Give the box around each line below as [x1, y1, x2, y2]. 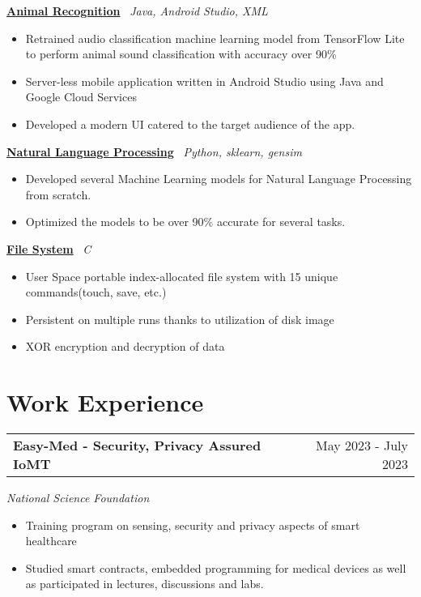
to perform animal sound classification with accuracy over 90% [25, 45, 337, 62]
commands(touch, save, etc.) [25, 284, 167, 301]
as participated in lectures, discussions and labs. [25, 575, 264, 592]
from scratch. [25, 185, 91, 203]
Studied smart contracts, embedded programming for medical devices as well [25, 559, 406, 576]
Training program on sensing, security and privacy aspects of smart [25, 516, 360, 533]
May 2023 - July [315, 436, 408, 455]
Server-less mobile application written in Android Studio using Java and [25, 72, 384, 89]
